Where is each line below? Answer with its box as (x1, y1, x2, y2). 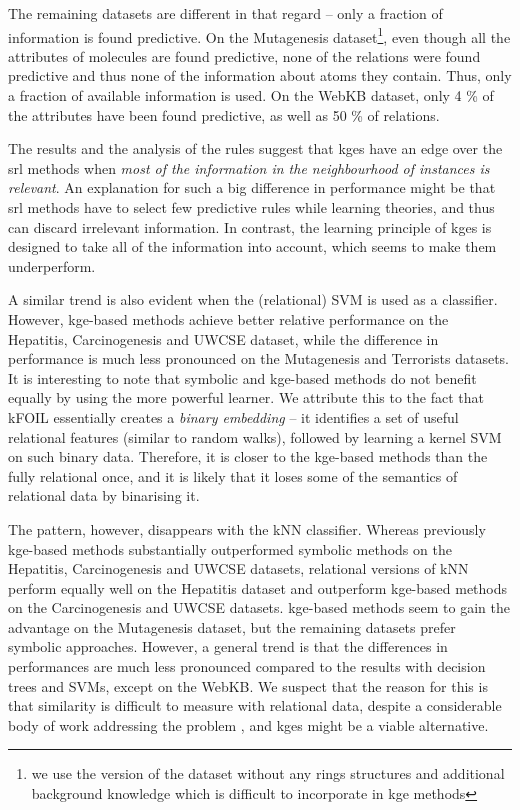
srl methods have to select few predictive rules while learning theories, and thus (8, 197, 495, 217)
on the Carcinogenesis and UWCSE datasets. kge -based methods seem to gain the (8, 597, 510, 618)
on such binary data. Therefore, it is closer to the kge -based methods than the (8, 446, 488, 467)
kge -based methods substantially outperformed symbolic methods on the (8, 538, 452, 559)
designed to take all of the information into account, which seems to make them (8, 236, 497, 257)
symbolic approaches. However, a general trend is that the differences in (8, 636, 448, 657)
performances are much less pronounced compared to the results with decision (8, 656, 486, 677)
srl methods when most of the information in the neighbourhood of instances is (8, 157, 490, 178)
